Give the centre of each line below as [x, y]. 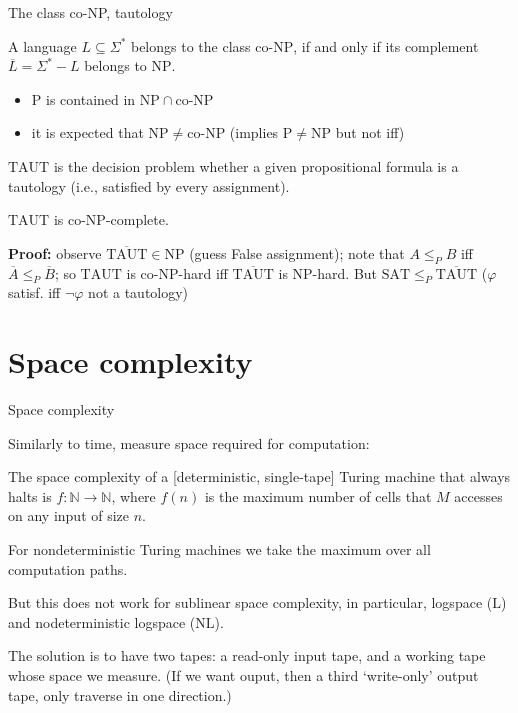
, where [133, 495]
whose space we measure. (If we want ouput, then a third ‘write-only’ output [243, 675]
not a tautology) [138, 292]
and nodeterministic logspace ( [102, 621]
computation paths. [68, 568]
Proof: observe [55, 252]
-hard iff [203, 272]
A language [42, 45]
